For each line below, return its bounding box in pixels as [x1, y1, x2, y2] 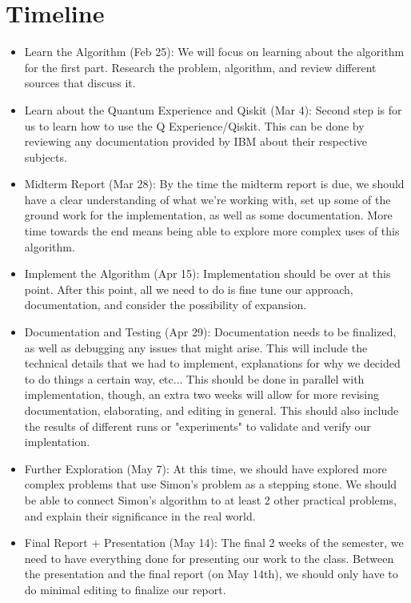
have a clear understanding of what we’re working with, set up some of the [24, 191, 391, 207]
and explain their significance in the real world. [24, 507, 256, 524]
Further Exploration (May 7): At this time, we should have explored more [24, 460, 387, 476]
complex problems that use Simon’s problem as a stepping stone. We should [24, 476, 397, 492]
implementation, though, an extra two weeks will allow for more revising [24, 386, 380, 403]
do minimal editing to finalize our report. [24, 581, 226, 597]
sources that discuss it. [24, 74, 136, 91]
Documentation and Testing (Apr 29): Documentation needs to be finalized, [24, 324, 397, 340]
